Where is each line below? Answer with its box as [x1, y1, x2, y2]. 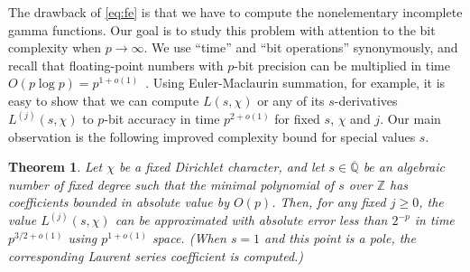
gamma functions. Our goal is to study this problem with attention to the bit [8, 20, 436, 39]
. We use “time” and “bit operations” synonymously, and [143, 38, 458, 57]
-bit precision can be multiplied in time [234, 55, 450, 74]
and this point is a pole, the [264, 229, 416, 247]
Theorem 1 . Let [8, 157, 103, 176]
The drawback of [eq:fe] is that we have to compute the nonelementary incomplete [8, 3, 463, 21]
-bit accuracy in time [104, 109, 220, 127]
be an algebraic [363, 157, 445, 176]
